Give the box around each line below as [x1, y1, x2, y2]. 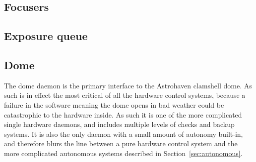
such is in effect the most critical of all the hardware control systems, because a [4, 90, 246, 100]
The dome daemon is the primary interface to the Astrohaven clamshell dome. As [4, 80, 252, 90]
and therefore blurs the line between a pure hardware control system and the [4, 138, 238, 149]
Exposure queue [4, 28, 88, 43]
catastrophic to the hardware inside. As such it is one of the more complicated [4, 109, 242, 120]
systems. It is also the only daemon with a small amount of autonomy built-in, [4, 128, 243, 139]
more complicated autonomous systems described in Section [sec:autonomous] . [4, 148, 243, 158]
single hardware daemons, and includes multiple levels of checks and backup [4, 119, 235, 129]
